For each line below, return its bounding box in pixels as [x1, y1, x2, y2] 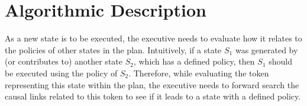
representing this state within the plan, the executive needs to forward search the [5, 78, 299, 91]
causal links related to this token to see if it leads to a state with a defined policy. [5, 90, 301, 102]
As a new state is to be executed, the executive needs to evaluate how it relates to [5, 32, 302, 44]
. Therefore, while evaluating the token [128, 66, 269, 79]
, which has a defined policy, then [133, 55, 255, 68]
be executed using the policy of [5, 66, 118, 79]
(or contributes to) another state [5, 55, 122, 68]
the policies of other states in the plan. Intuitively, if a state [5, 43, 222, 56]
